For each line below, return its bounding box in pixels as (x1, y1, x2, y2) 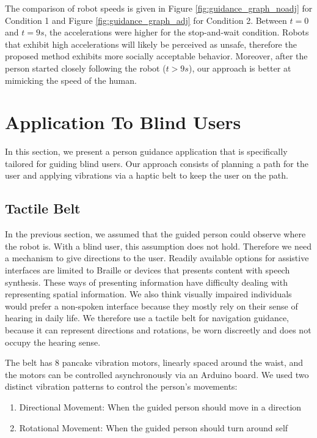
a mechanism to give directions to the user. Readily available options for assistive (5, 251, 309, 264)
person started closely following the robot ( (5, 61, 166, 74)
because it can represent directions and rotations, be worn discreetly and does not (5, 324, 312, 336)
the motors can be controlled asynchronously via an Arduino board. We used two (5, 368, 309, 380)
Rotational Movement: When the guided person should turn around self (19, 421, 288, 434)
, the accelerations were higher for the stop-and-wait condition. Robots (44, 26, 309, 39)
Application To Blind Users (5, 109, 241, 135)
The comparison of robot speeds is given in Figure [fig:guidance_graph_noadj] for (5, 2, 313, 14)
